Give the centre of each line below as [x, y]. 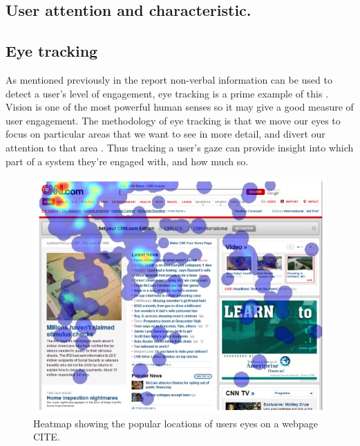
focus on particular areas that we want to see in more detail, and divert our [165, 134]
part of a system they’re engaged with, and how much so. [127, 161]
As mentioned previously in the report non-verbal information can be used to [169, 79]
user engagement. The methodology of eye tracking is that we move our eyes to [173, 120]
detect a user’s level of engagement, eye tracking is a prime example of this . [167, 93]
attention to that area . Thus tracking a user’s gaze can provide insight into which [180, 147]
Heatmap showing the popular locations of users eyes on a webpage [176, 423]
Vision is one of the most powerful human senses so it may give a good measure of [180, 107]
